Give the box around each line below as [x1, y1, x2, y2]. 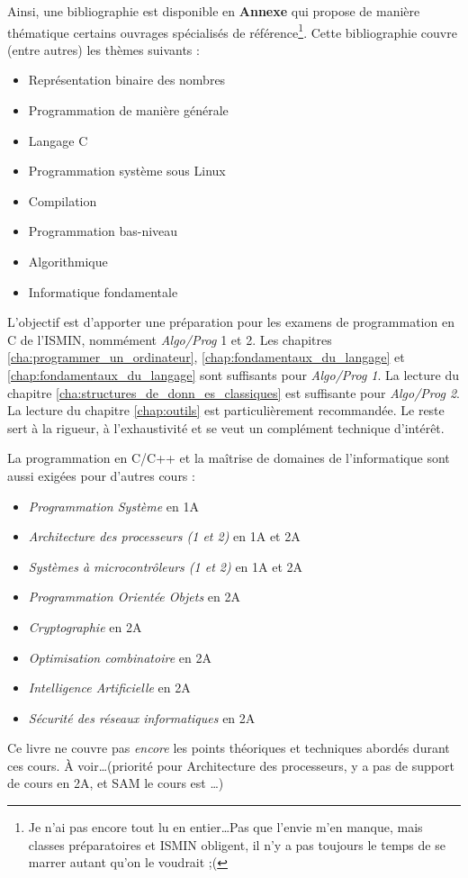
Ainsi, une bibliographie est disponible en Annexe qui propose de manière [7, 2, 420, 20]
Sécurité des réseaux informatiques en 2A [28, 708, 256, 727]
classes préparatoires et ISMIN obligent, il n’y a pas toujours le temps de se [28, 835, 445, 854]
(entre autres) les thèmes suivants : [7, 40, 200, 59]
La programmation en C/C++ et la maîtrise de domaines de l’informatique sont [7, 448, 450, 467]
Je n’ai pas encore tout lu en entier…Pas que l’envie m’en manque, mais [28, 818, 423, 837]
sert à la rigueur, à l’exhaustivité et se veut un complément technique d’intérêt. [7, 418, 445, 437]
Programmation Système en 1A [28, 496, 199, 515]
